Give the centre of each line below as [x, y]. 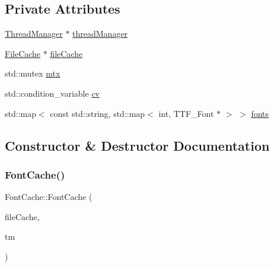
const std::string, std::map [98, 113]
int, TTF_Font [186, 113]
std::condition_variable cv [52, 93]
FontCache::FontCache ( [49, 197]
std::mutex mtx [33, 73]
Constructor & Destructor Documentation [137, 145]
